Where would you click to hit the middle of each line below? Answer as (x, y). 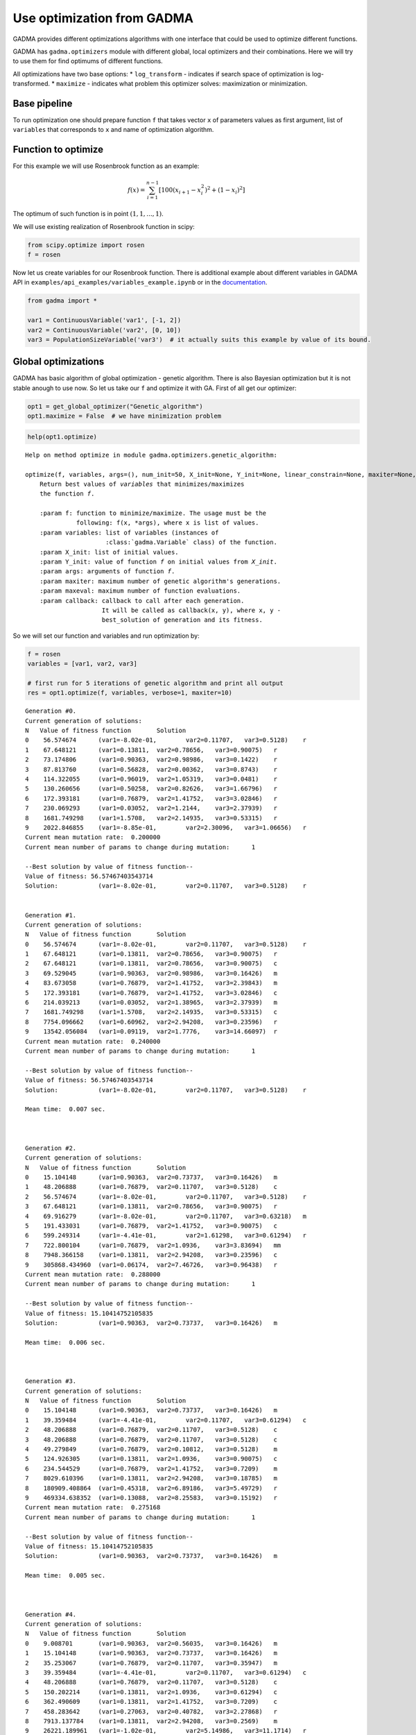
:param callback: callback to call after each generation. (142, 601)
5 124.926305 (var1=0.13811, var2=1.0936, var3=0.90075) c (151, 1459)
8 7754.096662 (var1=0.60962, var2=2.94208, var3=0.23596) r (151, 1022)
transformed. (32, 84)
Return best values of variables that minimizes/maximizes (142, 484)
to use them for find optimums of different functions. (88, 61)
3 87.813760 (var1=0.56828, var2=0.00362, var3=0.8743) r (151, 769)
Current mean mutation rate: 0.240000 (93, 1041)
